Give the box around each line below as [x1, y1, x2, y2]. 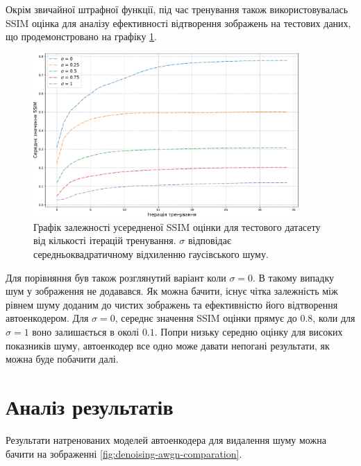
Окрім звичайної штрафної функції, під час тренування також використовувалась [6, 2, 349, 16]
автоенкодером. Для [6, 311, 89, 325]
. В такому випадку [253, 270, 335, 284]
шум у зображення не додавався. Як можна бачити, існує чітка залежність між [6, 284, 338, 298]
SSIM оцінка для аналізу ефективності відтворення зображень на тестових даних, [6, 15, 351, 30]
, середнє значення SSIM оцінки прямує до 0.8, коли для [115, 311, 355, 325]
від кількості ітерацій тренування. [33, 233, 176, 248]
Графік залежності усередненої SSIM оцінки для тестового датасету [33, 219, 321, 234]
